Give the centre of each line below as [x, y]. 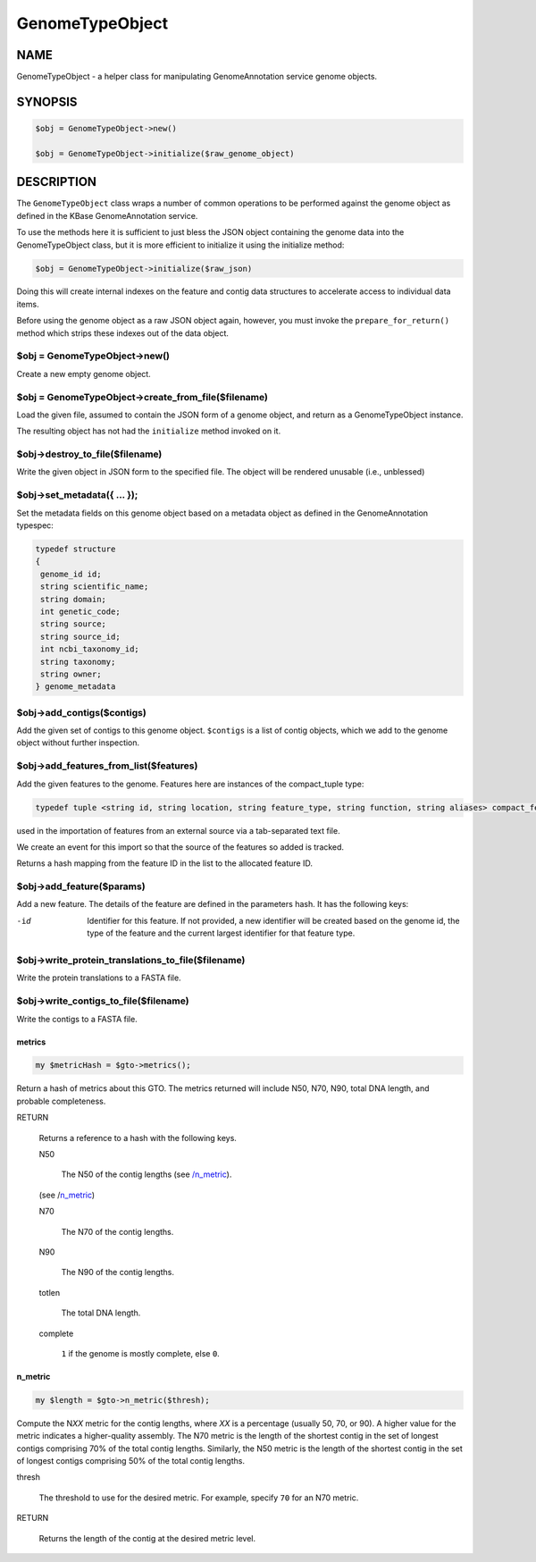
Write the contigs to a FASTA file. [77, 1019]
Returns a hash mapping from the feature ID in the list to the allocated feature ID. [164, 863]
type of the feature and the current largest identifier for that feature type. [221, 933]
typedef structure [75, 549]
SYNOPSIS [47, 101]
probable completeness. [61, 1101]
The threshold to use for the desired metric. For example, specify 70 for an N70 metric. [199, 1498]
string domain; [74, 599]
